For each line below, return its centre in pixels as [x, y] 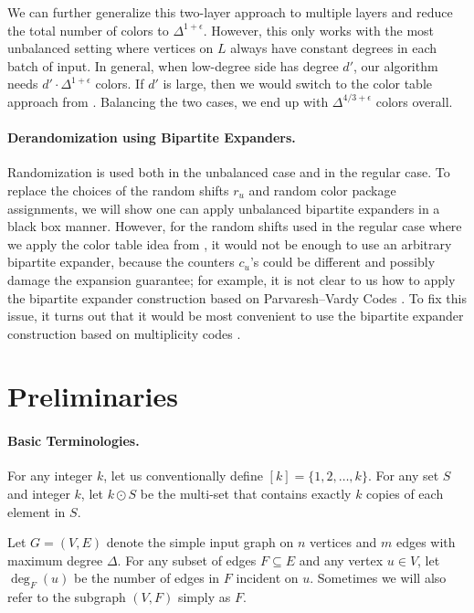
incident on [267, 578]
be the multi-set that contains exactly [246, 494]
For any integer [50, 476]
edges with [426, 542]
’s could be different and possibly [342, 262]
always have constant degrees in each [334, 48]
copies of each [405, 494]
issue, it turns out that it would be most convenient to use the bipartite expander [236, 316]
